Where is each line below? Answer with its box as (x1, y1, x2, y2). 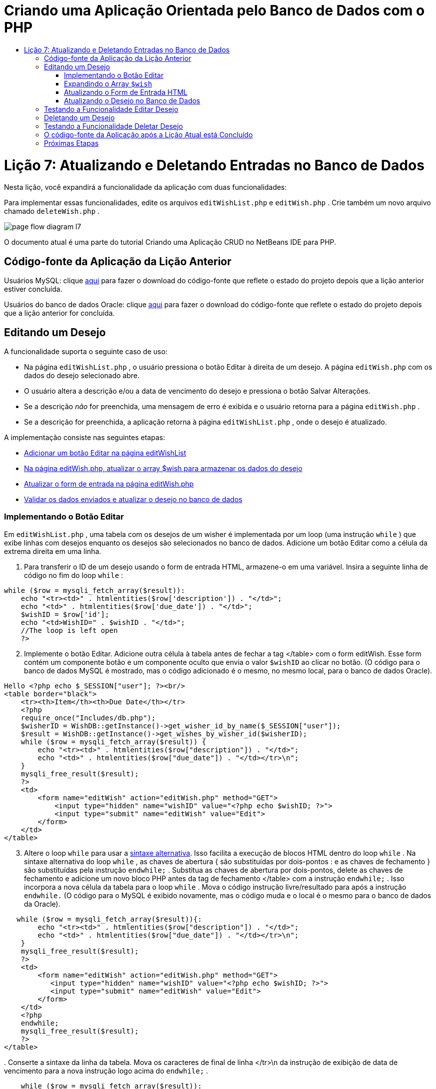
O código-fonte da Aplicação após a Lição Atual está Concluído (44, 130, 253, 139)
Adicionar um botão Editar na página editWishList (24, 448, 186, 457)
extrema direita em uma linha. (4, 546, 101, 555)
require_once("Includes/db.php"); (20, 713, 156, 722)
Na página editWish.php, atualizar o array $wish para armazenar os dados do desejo (24, 464, 303, 473)
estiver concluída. (4, 285, 62, 294)
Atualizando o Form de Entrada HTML (64, 87, 188, 96)
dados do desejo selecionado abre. (24, 371, 140, 380)
